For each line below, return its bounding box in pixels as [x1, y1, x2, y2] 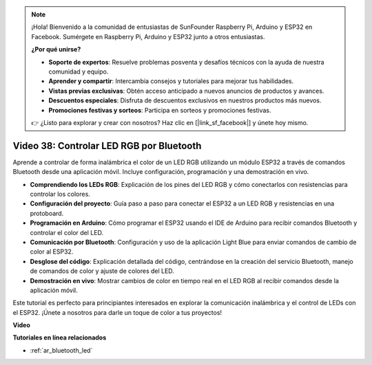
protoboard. [30, 209, 64, 217]
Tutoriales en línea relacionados [12, 333, 107, 342]
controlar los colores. [30, 190, 91, 198]
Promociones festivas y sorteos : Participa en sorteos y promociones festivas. [48, 106, 271, 114]
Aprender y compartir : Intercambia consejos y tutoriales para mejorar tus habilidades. [48, 77, 294, 85]
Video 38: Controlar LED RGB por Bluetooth [12, 140, 202, 151]
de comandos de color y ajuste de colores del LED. [30, 267, 175, 275]
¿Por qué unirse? [31, 45, 81, 54]
